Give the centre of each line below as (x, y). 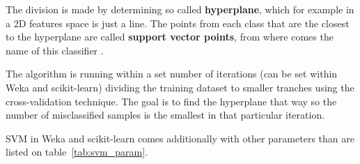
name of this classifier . (55, 50)
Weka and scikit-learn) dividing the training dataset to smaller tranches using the (180, 87)
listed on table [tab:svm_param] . (77, 152)
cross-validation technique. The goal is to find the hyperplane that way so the (171, 101)
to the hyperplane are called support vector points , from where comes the (170, 37)
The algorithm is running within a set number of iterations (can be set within (172, 74)
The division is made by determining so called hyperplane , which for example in (180, 9)
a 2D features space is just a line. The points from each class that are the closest (178, 23)
